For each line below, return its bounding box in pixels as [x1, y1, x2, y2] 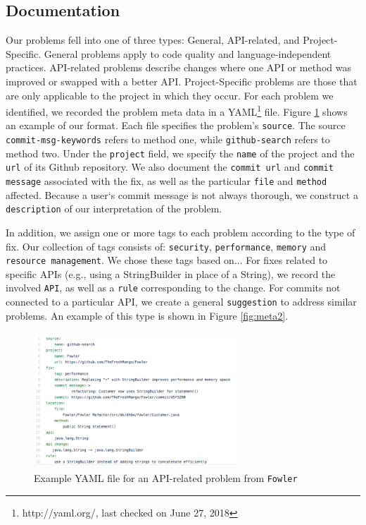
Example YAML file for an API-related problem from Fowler [34, 470, 298, 485]
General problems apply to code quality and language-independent [44, 46, 332, 61]
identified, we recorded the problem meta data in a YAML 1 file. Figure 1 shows [6, 102, 348, 119]
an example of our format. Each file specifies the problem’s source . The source [6, 118, 346, 133]
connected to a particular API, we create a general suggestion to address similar [6, 294, 357, 309]
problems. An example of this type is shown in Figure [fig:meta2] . [6, 308, 289, 322]
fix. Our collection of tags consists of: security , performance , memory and [6, 239, 327, 253]
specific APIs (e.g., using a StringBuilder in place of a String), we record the [6, 266, 336, 281]
